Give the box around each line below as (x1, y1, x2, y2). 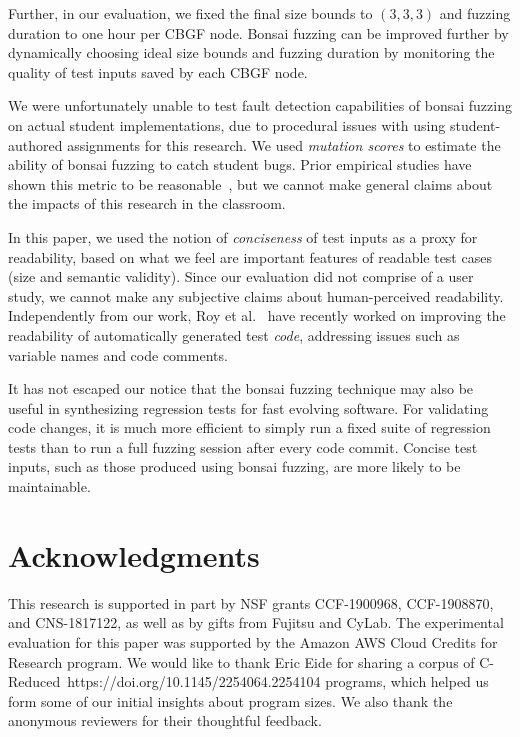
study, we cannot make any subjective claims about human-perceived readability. (8, 285, 504, 306)
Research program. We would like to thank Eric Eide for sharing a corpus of (8, 651, 475, 672)
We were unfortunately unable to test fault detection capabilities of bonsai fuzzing (8, 95, 512, 116)
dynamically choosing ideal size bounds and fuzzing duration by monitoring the (8, 42, 495, 63)
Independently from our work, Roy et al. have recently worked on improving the (8, 305, 506, 326)
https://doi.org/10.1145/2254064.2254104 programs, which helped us (67, 671, 489, 692)
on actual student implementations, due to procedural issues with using (8, 114, 446, 135)
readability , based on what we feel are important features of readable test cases (8, 246, 492, 267)
